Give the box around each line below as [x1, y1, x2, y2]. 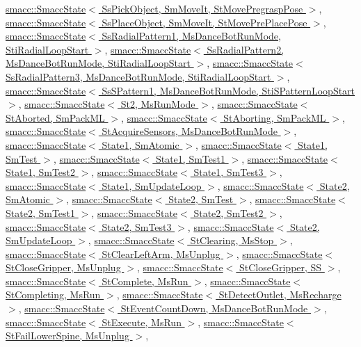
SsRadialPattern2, [207, 42, 284, 56]
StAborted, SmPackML [6, 110, 105, 124]
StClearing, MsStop [190, 233, 274, 248]
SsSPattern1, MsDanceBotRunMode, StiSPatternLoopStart [102, 83, 355, 97]
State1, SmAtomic [102, 137, 179, 152]
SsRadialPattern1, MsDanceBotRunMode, [102, 29, 281, 43]
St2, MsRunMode [120, 97, 195, 111]
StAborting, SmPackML [223, 110, 326, 124]
